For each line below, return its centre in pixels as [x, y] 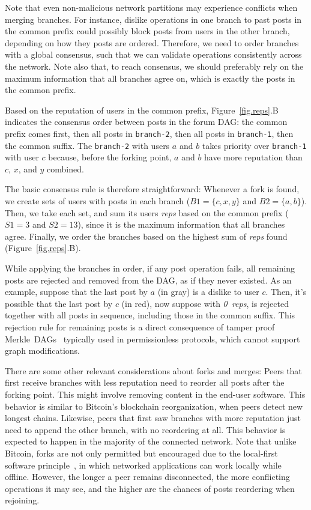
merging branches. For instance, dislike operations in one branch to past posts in [153, 19]
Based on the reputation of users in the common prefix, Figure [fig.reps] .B [142, 110]
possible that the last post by [59, 303]
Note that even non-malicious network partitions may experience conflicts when [151, 7]
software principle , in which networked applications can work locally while [143, 465]
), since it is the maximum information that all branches [181, 224]
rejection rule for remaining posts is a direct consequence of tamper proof [140, 326]
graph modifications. [42, 351]
